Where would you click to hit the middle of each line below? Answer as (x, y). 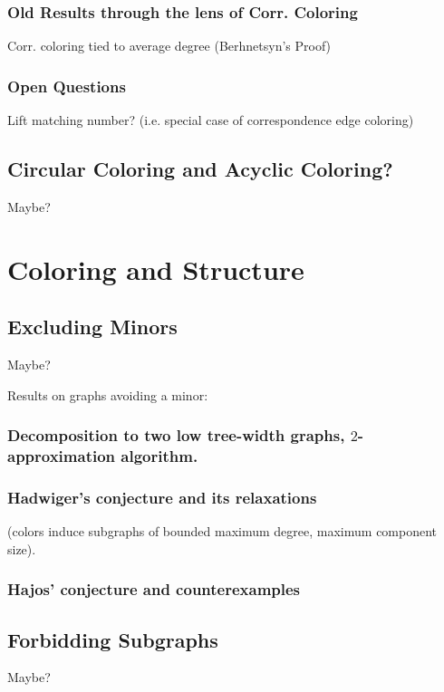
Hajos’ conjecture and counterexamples (154, 589)
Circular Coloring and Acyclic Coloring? (200, 169)
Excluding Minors (92, 327)
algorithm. (159, 456)
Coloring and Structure (156, 269)
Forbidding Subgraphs (113, 639)
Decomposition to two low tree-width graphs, (176, 435)
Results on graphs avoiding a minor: (108, 394)
